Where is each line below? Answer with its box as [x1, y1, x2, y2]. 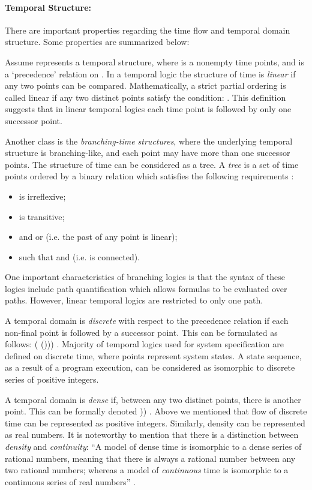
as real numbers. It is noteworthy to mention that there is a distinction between [5, 428, 299, 441]
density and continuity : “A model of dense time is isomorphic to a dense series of [5, 440, 302, 453]
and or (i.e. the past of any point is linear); [19, 230, 178, 243]
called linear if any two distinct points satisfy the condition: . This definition [5, 91, 286, 103]
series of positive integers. [5, 373, 99, 386]
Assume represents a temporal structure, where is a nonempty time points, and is [5, 55, 304, 68]
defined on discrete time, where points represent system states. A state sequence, [5, 349, 302, 362]
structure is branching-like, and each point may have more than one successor [5, 146, 290, 159]
